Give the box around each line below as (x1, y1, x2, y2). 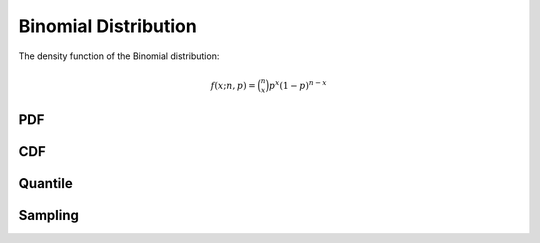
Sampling (18, 206, 80, 224)
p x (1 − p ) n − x (268, 78, 327, 91)
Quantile (18, 175, 74, 192)
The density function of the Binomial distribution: (18, 50, 220, 62)
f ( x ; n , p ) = (210, 80, 256, 91)
